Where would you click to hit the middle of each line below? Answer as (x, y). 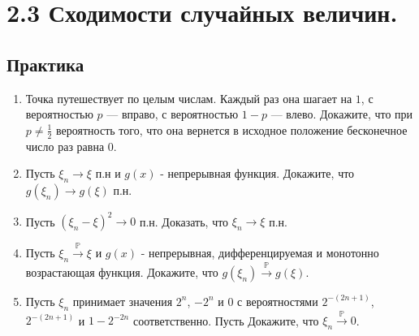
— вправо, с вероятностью (173, 114)
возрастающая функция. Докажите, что (122, 271)
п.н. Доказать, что (184, 221)
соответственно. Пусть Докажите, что (226, 320)
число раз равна (65, 146)
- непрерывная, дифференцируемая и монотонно (260, 253)
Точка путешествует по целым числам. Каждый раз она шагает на (189, 98)
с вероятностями (278, 301)
